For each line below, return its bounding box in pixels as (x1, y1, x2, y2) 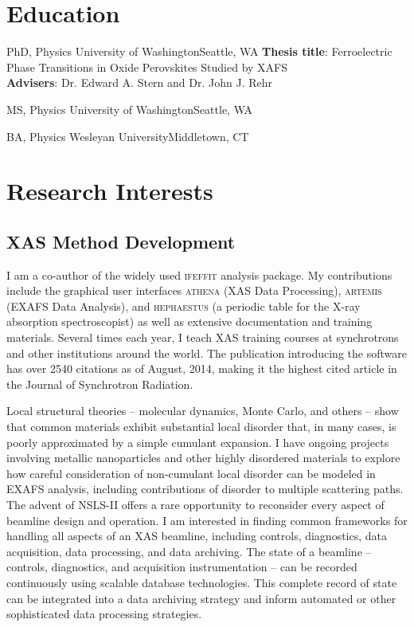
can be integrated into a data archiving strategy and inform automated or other (6, 590, 396, 606)
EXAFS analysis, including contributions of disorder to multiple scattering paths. (6, 480, 404, 497)
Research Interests (6, 174, 213, 207)
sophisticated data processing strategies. (6, 605, 202, 622)
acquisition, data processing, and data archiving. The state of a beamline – (6, 543, 372, 559)
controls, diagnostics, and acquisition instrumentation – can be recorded (6, 558, 357, 575)
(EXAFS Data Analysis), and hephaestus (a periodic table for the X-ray (6, 297, 361, 314)
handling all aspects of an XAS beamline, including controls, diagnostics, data (6, 527, 388, 544)
